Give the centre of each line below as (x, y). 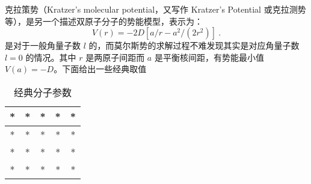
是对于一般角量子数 (43, 45)
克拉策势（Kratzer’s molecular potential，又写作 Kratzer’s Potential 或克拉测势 (155, 9)
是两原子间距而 (115, 57)
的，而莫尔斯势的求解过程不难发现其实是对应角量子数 (194, 45)
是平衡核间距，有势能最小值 (209, 57)
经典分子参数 (43, 92)
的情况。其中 (51, 57)
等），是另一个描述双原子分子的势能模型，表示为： (104, 21)
